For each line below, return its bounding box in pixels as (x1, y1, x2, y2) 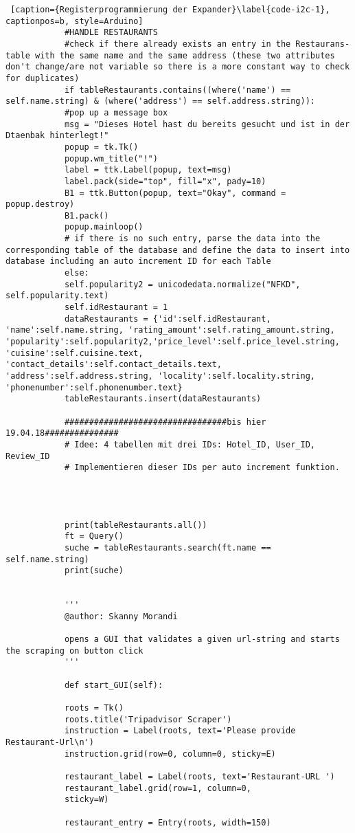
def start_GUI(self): (64, 680, 163, 690)
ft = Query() (64, 531, 124, 542)
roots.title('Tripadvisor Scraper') (64, 714, 232, 724)
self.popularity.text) (5, 291, 109, 301)
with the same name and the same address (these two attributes (34, 50, 335, 60)
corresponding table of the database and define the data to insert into (5, 245, 350, 255)
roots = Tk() (64, 703, 124, 713)
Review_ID (5, 451, 50, 461)
